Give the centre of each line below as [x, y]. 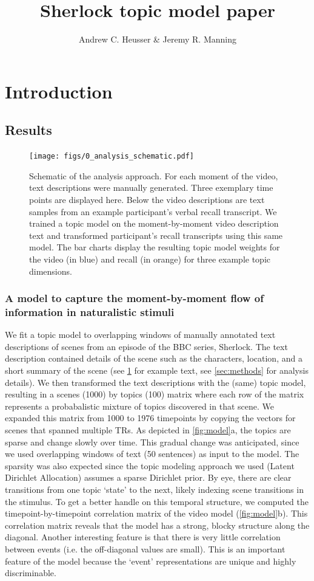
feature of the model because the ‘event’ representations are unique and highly [151, 561]
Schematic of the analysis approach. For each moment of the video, [154, 175]
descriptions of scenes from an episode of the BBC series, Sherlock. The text [146, 346]
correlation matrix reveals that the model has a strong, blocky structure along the [157, 525]
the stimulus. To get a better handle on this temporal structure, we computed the [157, 501]
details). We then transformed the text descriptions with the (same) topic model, [155, 382]
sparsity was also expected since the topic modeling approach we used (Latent [150, 465]
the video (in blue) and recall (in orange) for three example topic [150, 259]
